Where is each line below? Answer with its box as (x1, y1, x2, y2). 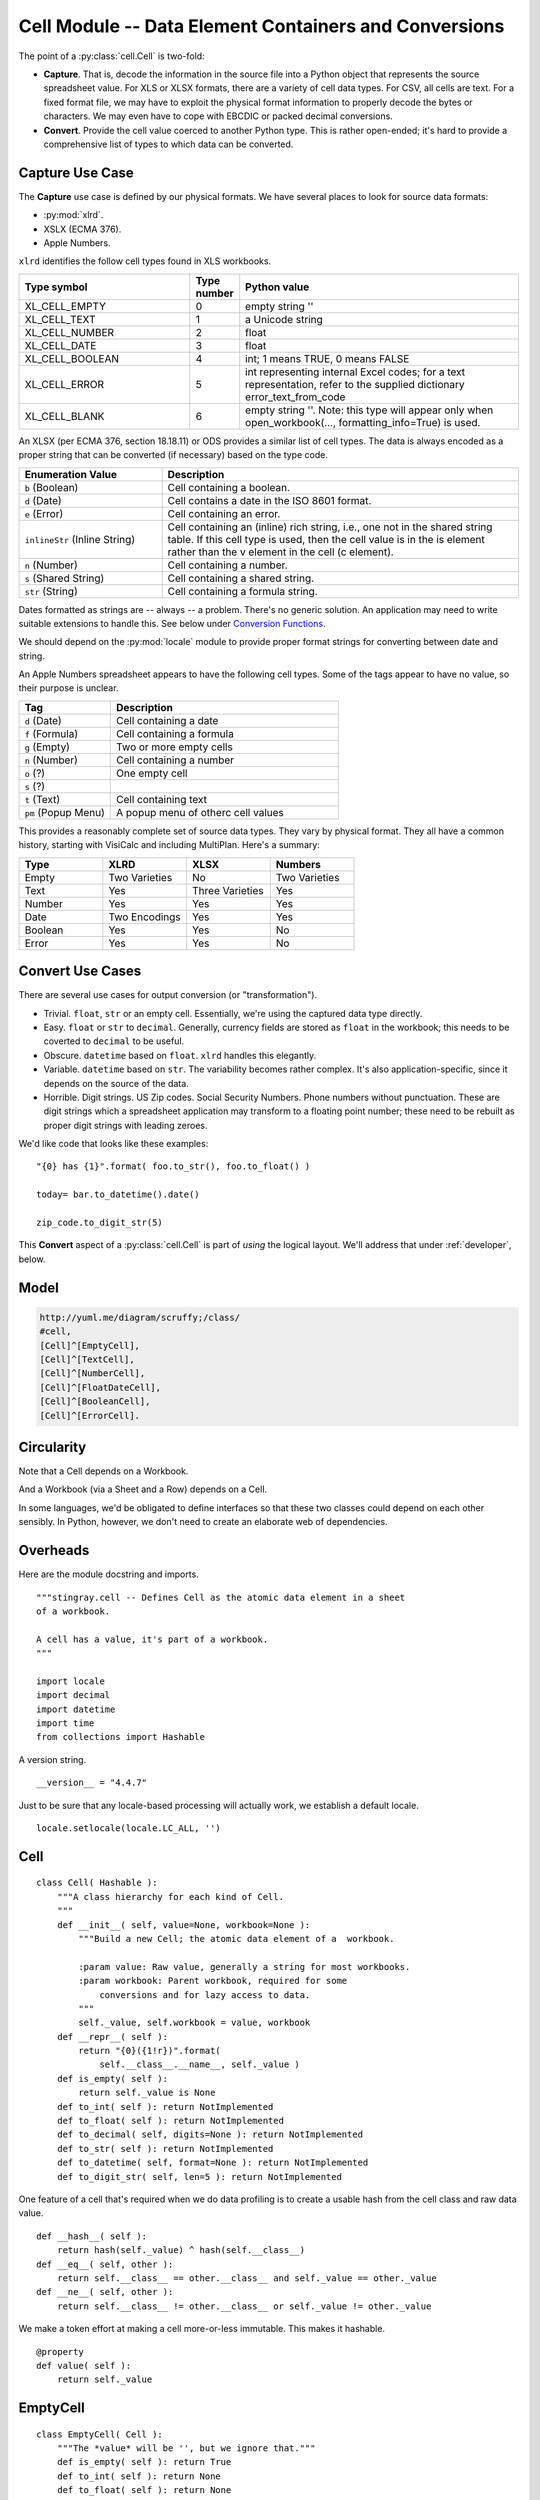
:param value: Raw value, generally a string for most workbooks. (78, 1961, 411, 1972)
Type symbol (24, 280, 88, 294)
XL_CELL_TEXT (24, 312, 96, 326)
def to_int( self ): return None (56, 2470, 222, 2482)
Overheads (18, 1542, 90, 1559)
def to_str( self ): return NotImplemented (56, 2143, 274, 2154)
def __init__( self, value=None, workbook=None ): (56, 1919, 311, 1930)
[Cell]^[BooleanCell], (39, 1396, 151, 1407)
